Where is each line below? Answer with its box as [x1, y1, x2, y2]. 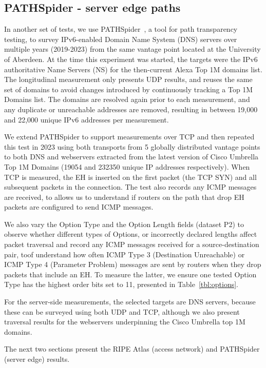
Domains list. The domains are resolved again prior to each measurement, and [4, 94, 250, 105]
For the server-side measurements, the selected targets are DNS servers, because [4, 296, 256, 307]
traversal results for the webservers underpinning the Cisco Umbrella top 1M [4, 316, 245, 327]
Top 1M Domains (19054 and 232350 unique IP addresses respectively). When [4, 161, 250, 172]
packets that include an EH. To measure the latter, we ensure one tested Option [4, 269, 257, 279]
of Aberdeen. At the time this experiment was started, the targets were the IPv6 [4, 53, 258, 64]
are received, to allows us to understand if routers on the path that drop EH [4, 191, 244, 202]
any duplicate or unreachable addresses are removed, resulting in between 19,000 [4, 104, 258, 114]
